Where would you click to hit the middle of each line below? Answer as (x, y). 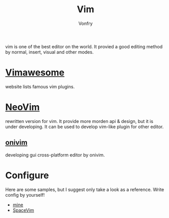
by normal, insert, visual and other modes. (50, 52)
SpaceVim (23, 210)
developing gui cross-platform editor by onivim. (55, 155)
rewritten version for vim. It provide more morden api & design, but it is (79, 121)
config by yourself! (25, 195)
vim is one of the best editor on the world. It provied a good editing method (84, 46)
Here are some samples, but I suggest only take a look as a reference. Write (85, 190)
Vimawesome (35, 73)
